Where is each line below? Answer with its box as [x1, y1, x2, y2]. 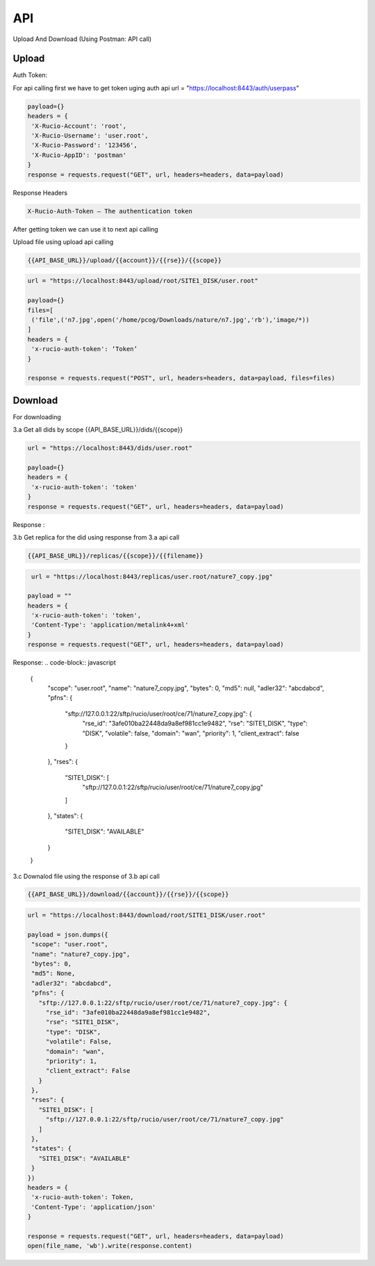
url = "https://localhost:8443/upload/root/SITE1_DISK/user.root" [27, 277, 258, 285]
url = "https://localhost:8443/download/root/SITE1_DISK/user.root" [27, 911, 266, 919]
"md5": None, [31, 970, 76, 977]
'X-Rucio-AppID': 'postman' [31, 151, 127, 159]
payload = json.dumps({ [27, 930, 109, 939]
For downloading [12, 412, 62, 421]
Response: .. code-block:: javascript [12, 658, 116, 667]
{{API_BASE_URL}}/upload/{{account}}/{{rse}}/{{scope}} [27, 256, 222, 264]
